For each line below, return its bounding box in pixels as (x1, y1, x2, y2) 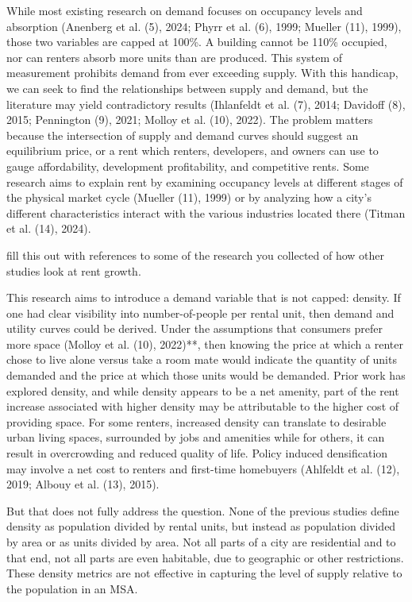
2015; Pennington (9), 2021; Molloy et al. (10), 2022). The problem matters (6, 111, 373, 128)
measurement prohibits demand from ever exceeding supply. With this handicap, (6, 64, 399, 81)
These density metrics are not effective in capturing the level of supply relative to (6, 565, 402, 581)
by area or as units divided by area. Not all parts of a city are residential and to (6, 534, 396, 550)
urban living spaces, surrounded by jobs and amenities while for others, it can (6, 429, 385, 446)
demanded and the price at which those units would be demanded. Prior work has (6, 367, 406, 384)
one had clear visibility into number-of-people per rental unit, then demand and (6, 304, 395, 321)
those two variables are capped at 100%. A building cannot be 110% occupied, (6, 33, 387, 50)
